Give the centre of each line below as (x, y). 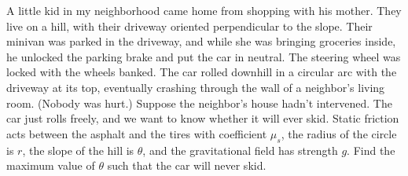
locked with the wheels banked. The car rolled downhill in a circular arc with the (202, 72)
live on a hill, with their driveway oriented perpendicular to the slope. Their (189, 26)
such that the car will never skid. (187, 165)
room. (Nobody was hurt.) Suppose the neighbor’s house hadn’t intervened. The (199, 103)
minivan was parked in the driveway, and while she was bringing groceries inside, (201, 41)
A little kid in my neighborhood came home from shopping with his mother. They (204, 10)
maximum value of (51, 165)
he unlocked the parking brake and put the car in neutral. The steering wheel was (204, 56)
